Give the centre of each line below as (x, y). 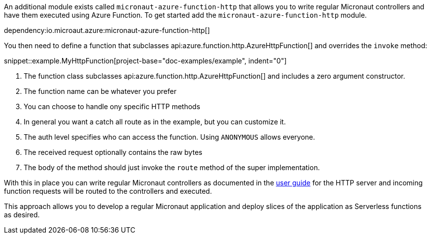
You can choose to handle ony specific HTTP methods (112, 106)
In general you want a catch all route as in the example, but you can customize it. (155, 122)
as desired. (22, 215)
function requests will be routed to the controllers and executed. (108, 191)
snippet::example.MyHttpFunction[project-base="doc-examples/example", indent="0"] (145, 61)
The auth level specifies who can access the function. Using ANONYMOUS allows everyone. (169, 137)
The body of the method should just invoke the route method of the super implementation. (172, 167)
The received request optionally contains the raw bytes (113, 152)
